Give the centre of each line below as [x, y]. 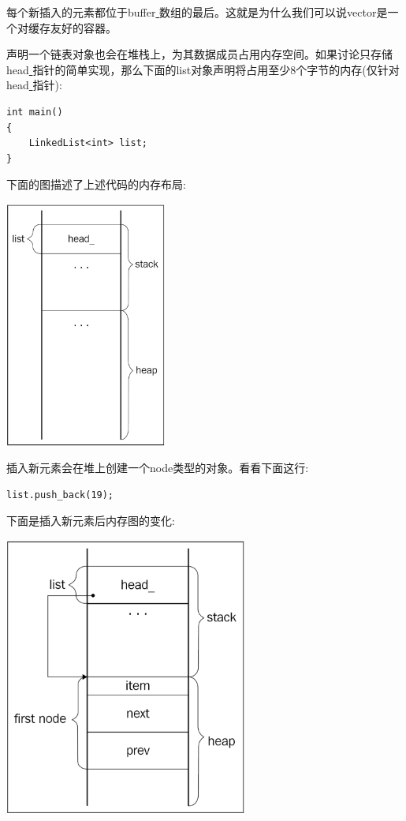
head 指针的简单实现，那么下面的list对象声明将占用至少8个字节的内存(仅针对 [203, 69]
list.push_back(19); [60, 495]
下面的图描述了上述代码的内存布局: [96, 184]
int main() [35, 112]
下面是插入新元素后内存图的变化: [91, 521]
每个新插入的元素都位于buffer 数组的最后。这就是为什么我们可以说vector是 [197, 12]
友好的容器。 [83, 27]
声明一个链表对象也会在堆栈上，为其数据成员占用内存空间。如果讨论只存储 [199, 54]
